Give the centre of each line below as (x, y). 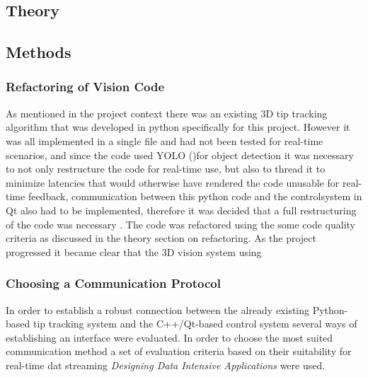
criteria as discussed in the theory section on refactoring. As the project (161, 238)
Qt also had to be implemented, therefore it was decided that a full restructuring (181, 210)
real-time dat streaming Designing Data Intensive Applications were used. (166, 365)
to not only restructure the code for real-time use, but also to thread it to (166, 169)
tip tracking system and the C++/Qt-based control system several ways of (195, 324)
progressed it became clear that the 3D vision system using (134, 251)
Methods (39, 52)
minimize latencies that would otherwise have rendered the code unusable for (173, 182)
